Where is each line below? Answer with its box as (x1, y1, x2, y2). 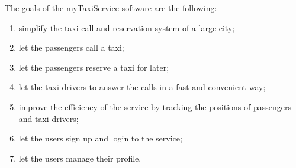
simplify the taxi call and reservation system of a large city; (18, 21, 235, 34)
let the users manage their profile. (18, 151, 141, 164)
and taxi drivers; (18, 112, 79, 124)
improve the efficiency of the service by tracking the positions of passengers (18, 100, 292, 113)
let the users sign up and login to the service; (18, 132, 182, 144)
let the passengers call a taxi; (18, 41, 124, 54)
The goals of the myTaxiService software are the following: (5, 2, 217, 14)
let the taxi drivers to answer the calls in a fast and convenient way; (18, 81, 266, 93)
